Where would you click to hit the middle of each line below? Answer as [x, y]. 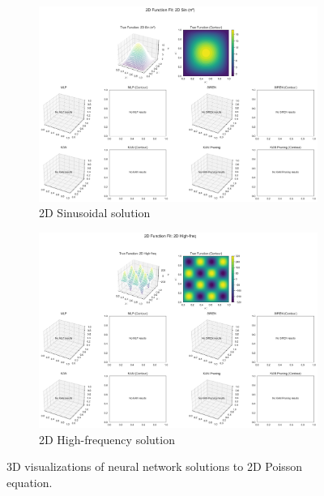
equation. [30, 482]
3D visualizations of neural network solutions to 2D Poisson [155, 466]
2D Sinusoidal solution [95, 213]
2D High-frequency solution [107, 439]
